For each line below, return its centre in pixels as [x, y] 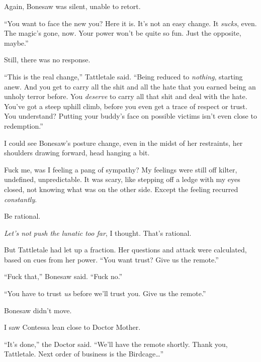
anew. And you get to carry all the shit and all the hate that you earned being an [130, 86]
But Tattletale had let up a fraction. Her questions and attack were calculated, [125, 250]
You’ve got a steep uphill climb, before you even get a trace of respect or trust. [126, 106]
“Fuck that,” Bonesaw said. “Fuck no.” [63, 276]
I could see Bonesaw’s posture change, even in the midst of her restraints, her [123, 143]
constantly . [21, 199]
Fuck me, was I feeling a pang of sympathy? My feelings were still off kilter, [121, 169]
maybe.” [16, 42]
